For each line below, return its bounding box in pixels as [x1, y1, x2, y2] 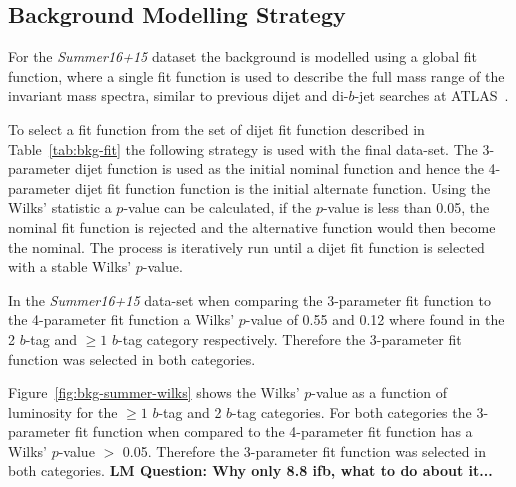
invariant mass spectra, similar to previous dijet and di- [8, 85, 349, 106]
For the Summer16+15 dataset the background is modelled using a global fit [8, 46, 477, 67]
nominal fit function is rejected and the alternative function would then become [8, 216, 496, 237]
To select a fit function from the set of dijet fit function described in [8, 118, 425, 139]
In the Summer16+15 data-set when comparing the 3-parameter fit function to [8, 289, 491, 310]
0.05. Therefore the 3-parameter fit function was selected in [122, 440, 486, 461]
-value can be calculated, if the [123, 197, 312, 218]
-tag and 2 [158, 401, 222, 422]
